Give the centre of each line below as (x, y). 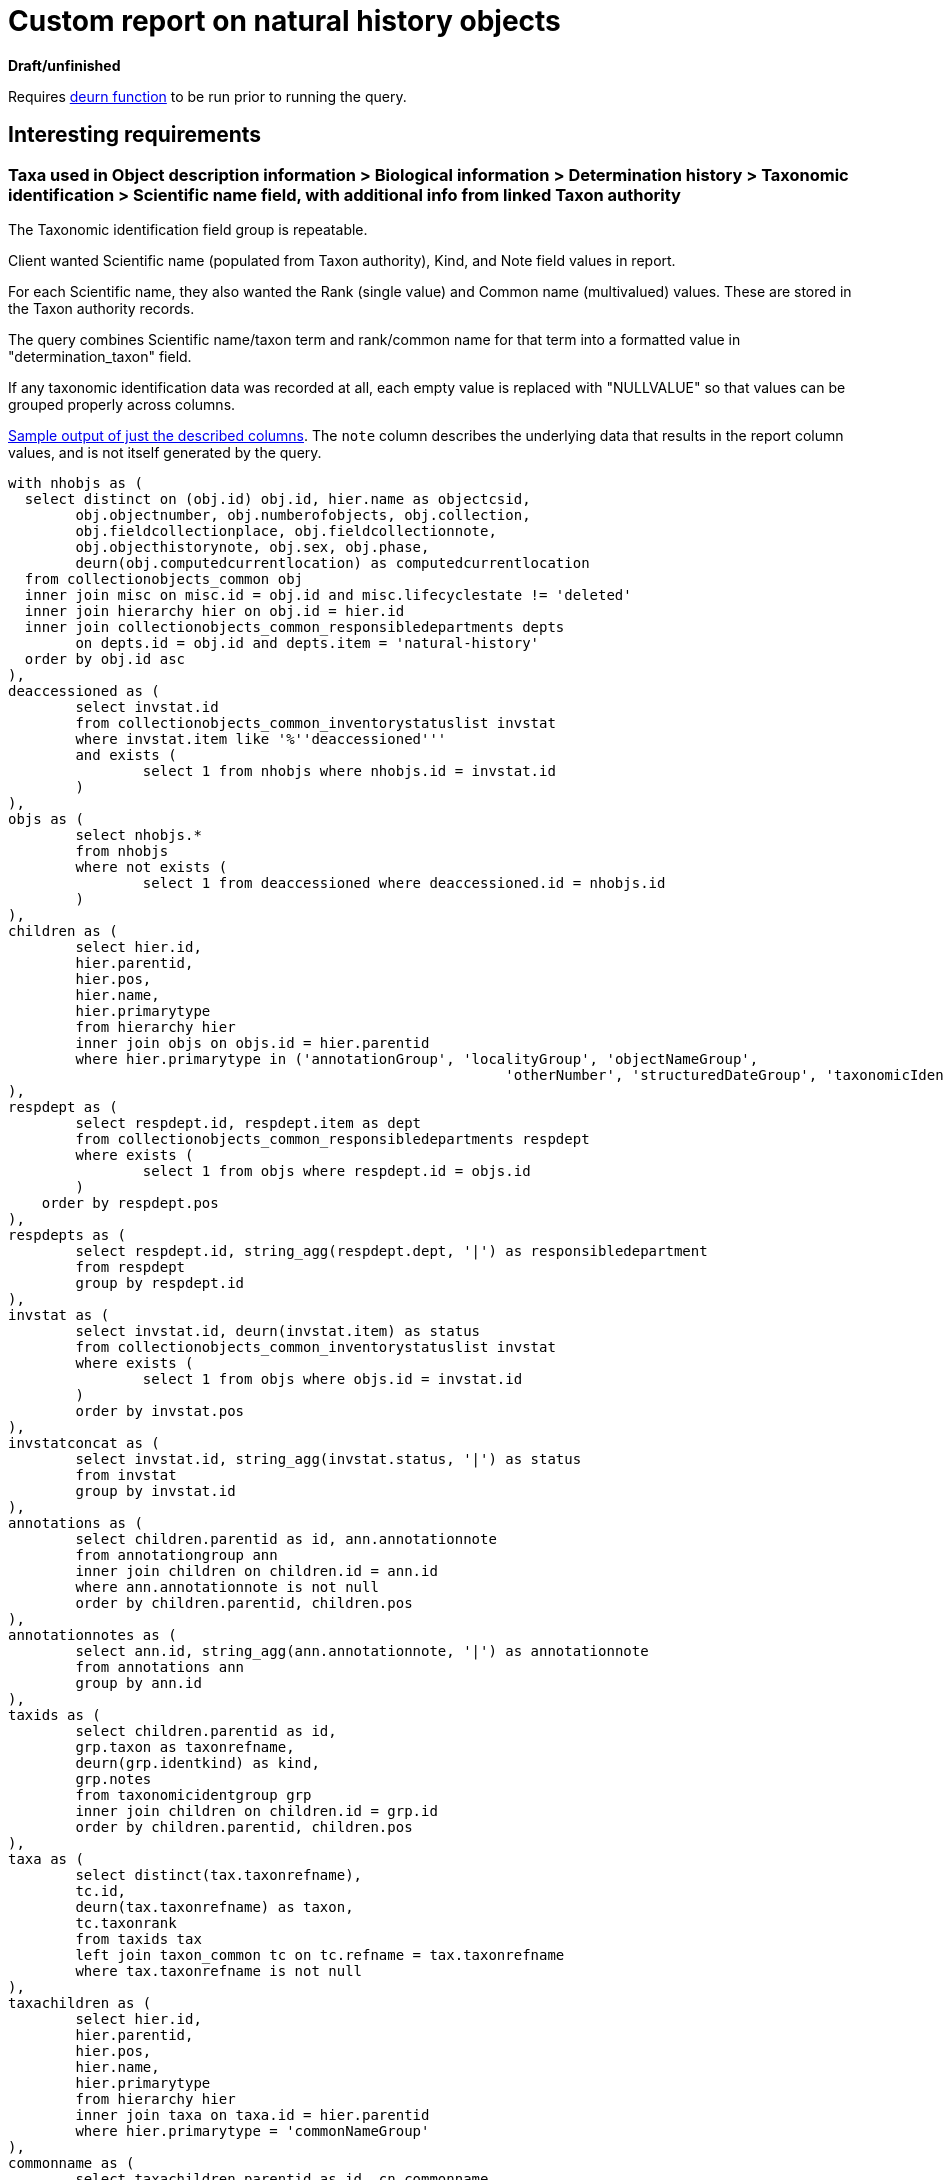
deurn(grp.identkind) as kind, (197, 1762)
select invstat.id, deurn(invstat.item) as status (278, 1330)
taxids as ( (54, 1714)
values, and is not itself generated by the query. (165, 452)
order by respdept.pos (130, 1202)
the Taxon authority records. (101, 308)
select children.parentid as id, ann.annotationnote (286, 1538)
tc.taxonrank (126, 1922)
